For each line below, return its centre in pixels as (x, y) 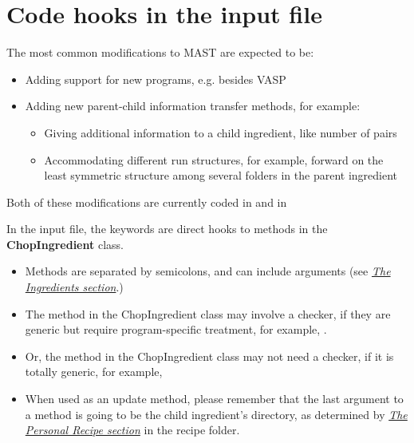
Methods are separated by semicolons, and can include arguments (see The (208, 271)
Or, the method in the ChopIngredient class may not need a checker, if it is (209, 356)
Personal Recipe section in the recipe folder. (132, 430)
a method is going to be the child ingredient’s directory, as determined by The (216, 414)
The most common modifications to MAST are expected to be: (160, 52)
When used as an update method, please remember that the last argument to (214, 399)
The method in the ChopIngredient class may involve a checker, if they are (208, 313)
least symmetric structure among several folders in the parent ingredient (221, 175)
